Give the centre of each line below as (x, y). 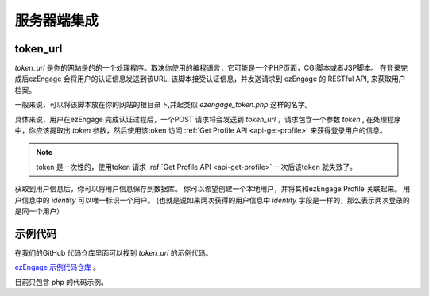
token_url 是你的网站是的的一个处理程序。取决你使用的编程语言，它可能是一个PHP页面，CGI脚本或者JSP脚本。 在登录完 (211, 68)
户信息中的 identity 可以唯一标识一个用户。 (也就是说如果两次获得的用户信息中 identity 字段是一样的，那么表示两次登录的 (212, 200)
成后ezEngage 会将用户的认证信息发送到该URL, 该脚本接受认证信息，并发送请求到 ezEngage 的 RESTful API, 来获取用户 (210, 79)
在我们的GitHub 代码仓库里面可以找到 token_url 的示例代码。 (114, 252)
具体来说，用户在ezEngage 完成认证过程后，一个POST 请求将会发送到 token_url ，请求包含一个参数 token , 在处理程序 (208, 119)
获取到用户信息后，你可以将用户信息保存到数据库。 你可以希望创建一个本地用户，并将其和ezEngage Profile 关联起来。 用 (213, 189)
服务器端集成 (57, 21)
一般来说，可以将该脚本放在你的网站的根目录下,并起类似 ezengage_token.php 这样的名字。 (163, 105)
